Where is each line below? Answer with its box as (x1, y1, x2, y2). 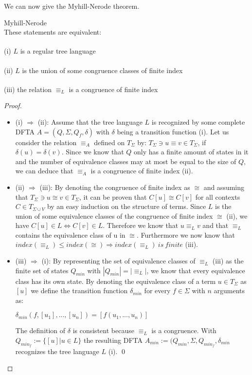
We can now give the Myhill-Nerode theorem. (4, 1, 140, 11)
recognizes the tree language (15, 346, 99, 356)
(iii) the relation (4, 84, 52, 94)
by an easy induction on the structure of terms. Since (47, 201, 206, 211)
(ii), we (226, 210, 248, 221)
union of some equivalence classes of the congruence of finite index (15, 210, 213, 221)
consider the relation (15, 137, 77, 147)
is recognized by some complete (151, 116, 245, 127)
